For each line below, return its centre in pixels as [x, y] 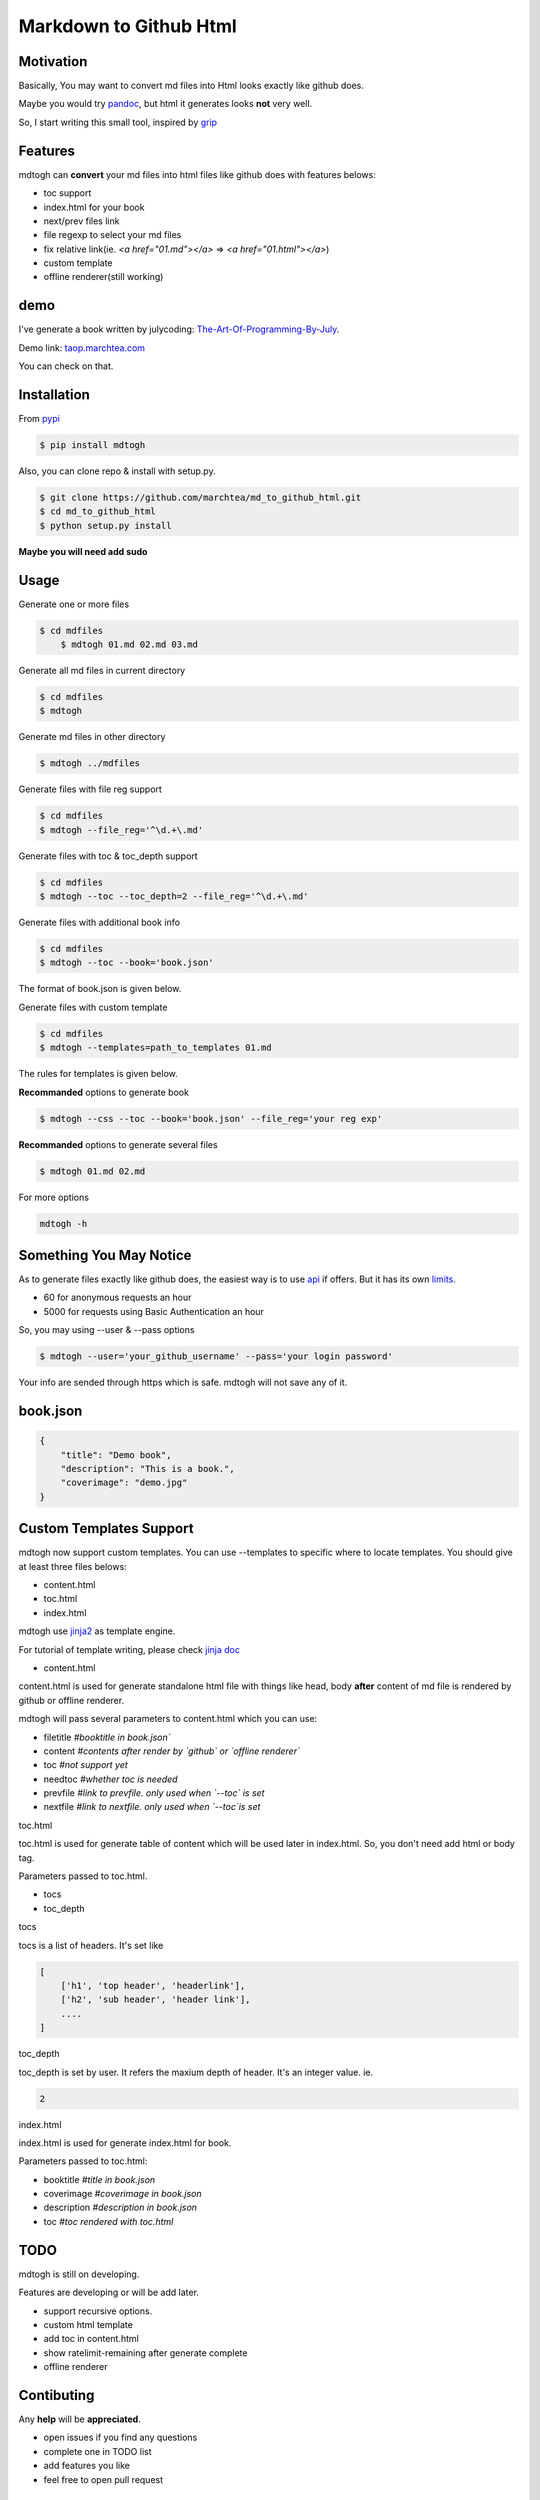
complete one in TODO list [97, 2451]
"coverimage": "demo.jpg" [124, 1483]
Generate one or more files [74, 604]
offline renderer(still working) [103, 277]
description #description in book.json [120, 2207]
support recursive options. [98, 2311]
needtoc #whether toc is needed [111, 1779]
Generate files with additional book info [99, 922]
